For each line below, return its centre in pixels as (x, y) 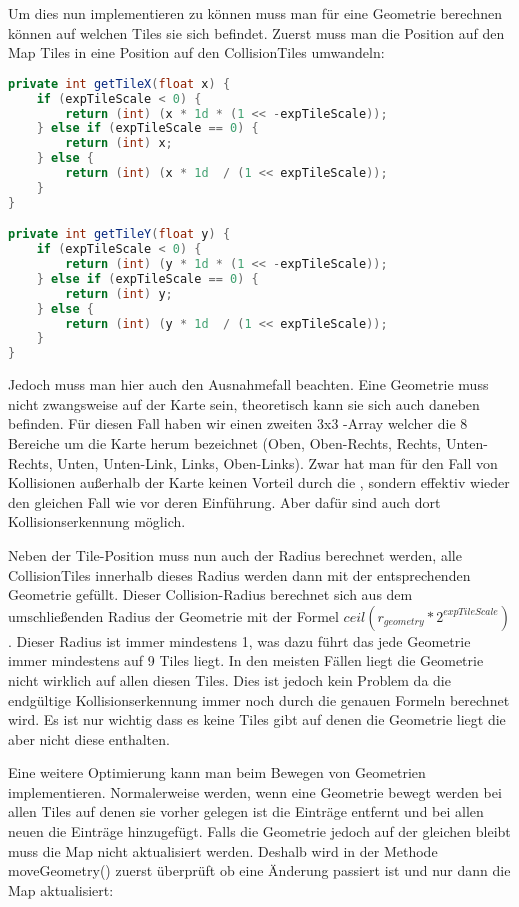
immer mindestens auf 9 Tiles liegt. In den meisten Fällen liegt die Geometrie (246, 660)
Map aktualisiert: (61, 889)
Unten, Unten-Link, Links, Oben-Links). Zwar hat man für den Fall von (277, 462)
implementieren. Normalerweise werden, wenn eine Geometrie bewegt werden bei (255, 791)
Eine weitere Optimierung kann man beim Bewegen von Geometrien (217, 772)
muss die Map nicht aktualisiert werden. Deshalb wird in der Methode (223, 850)
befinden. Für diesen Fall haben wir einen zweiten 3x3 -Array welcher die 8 (238, 423)
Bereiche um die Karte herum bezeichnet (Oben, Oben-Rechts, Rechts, (225, 442)
